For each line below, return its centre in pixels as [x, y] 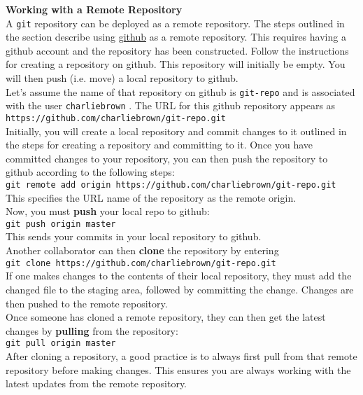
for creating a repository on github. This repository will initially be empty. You [176, 64]
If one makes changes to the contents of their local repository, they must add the [179, 276]
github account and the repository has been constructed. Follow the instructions [177, 50]
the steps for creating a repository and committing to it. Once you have [159, 145]
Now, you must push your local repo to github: [108, 211]
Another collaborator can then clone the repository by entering [142, 250]
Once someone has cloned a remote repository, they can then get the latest [166, 317]
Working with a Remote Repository [94, 9]
